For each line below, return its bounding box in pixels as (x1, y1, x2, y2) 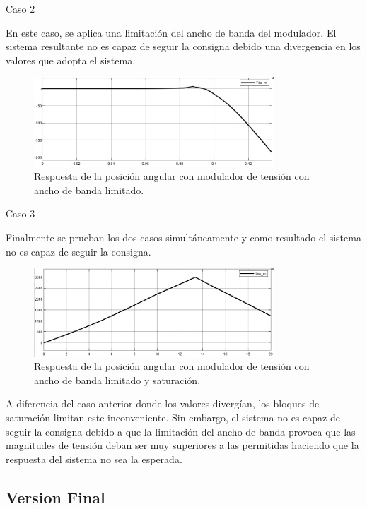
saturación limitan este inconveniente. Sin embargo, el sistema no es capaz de (6, 409, 340, 424)
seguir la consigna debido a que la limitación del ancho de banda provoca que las (6, 424, 356, 438)
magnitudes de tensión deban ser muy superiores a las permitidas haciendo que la (6, 438, 359, 453)
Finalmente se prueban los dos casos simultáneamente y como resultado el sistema (6, 229, 361, 244)
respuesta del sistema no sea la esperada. (6, 451, 182, 466)
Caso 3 (6, 206, 35, 221)
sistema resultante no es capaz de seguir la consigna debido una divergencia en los (6, 39, 361, 54)
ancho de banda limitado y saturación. (34, 372, 201, 387)
